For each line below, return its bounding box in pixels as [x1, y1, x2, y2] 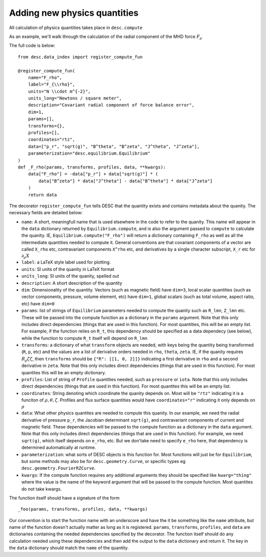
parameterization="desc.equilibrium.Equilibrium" [28, 151, 150, 156]
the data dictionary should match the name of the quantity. [9, 545, 129, 551]
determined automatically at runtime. [21, 445, 96, 451]
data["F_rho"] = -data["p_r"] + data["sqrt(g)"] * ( [28, 171, 159, 177]
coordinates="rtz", [28, 137, 75, 142]
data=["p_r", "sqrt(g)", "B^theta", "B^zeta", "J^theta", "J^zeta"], [28, 143, 200, 149]
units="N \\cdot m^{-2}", [28, 89, 91, 94]
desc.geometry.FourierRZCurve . [21, 465, 96, 471]
